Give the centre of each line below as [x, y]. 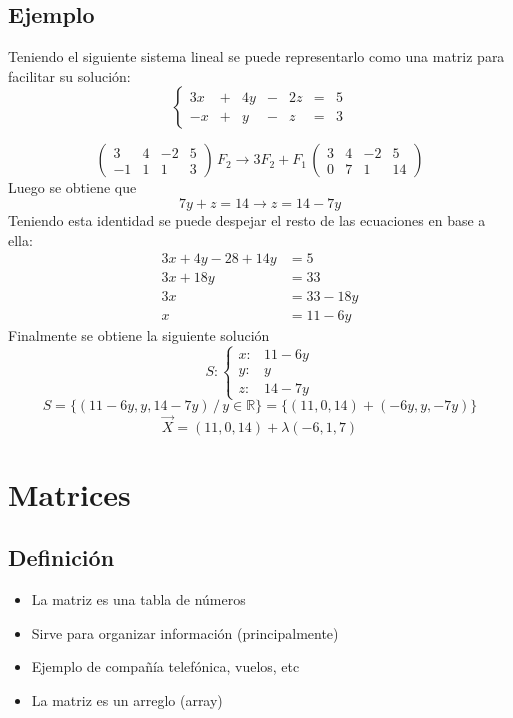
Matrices [69, 493]
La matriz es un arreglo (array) [127, 700]
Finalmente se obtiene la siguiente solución [139, 335]
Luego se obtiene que [72, 187]
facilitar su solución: [69, 75]
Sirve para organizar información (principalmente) [185, 632]
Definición [61, 557]
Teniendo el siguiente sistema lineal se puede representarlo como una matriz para [256, 56]
